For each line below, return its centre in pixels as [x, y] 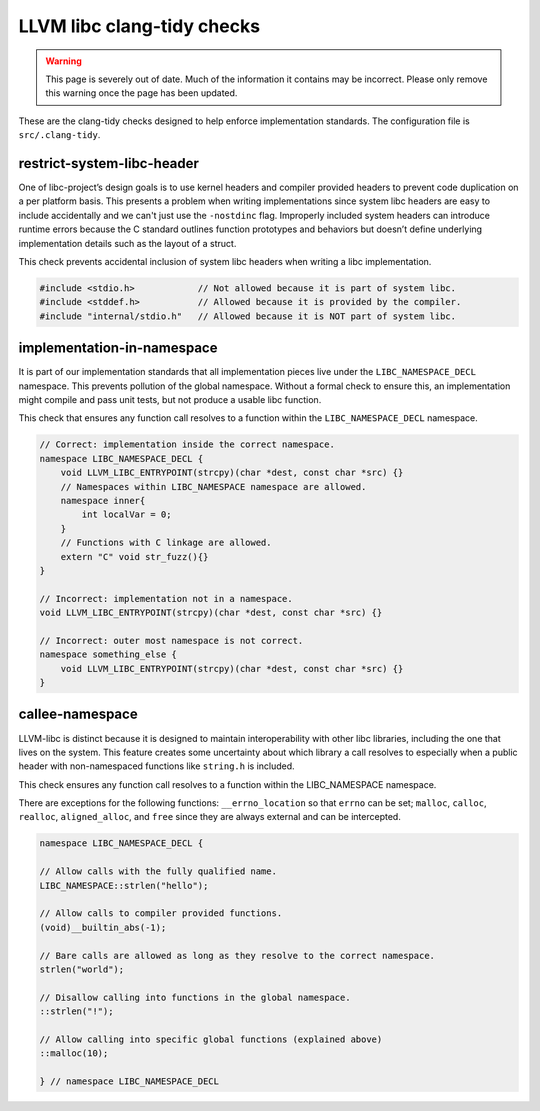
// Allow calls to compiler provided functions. [161, 913]
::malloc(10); [74, 1053]
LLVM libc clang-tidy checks [139, 26]
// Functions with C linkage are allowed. [166, 543]
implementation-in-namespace [118, 348]
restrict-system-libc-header [109, 163]
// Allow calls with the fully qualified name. [158, 871]
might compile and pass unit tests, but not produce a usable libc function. [170, 400]
